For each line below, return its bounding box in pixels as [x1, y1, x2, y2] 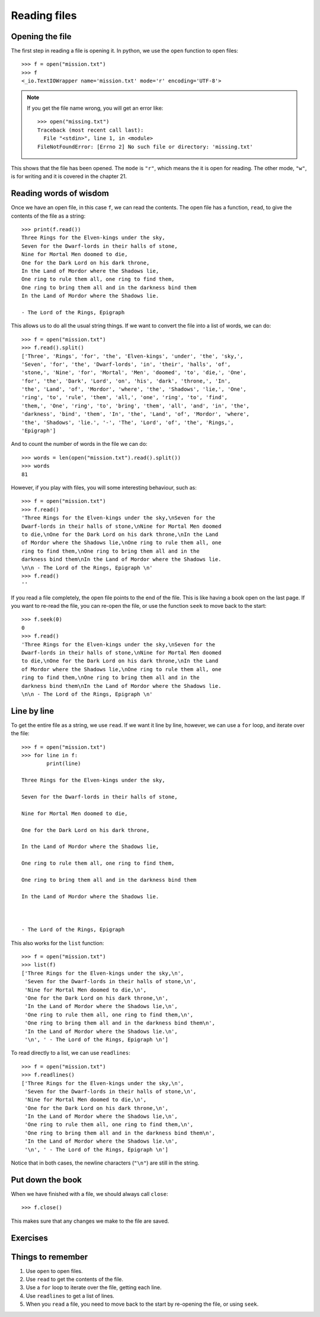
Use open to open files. [25, 1267, 83, 1274]
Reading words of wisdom [11, 189, 109, 199]
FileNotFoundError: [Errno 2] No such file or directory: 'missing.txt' [37, 143, 253, 150]
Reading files [11, 9, 77, 22]
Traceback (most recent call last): [37, 126, 144, 133]
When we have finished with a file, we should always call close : [11, 1190, 168, 1197]
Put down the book [11, 1175, 82, 1185]
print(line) [46, 760, 81, 767]
